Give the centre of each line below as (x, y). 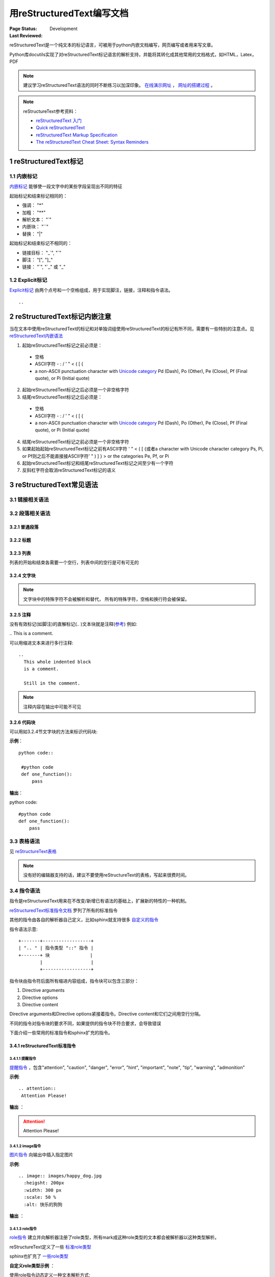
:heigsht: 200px (44, 1183)
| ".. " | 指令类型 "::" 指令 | (56, 948)
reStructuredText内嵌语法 (36, 336)
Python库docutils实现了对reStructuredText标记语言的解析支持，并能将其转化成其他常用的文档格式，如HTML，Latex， (133, 54)
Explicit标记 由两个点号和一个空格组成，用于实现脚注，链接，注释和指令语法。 (91, 290)
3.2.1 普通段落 (24, 527)
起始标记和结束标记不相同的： (41, 243)
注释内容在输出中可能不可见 (52, 706)
